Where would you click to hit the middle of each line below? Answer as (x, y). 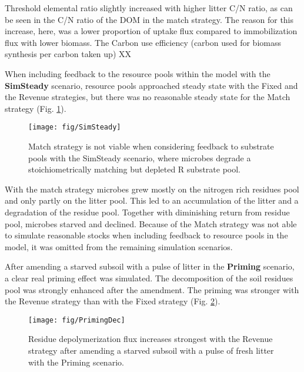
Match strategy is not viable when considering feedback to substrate (151, 146)
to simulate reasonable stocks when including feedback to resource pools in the (146, 235)
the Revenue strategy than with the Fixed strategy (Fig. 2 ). (113, 301)
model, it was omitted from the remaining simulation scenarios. (119, 246)
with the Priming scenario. (76, 362)
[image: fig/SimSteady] (75, 127)
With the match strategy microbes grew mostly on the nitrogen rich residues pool (152, 189)
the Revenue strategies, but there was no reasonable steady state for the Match (148, 97)
